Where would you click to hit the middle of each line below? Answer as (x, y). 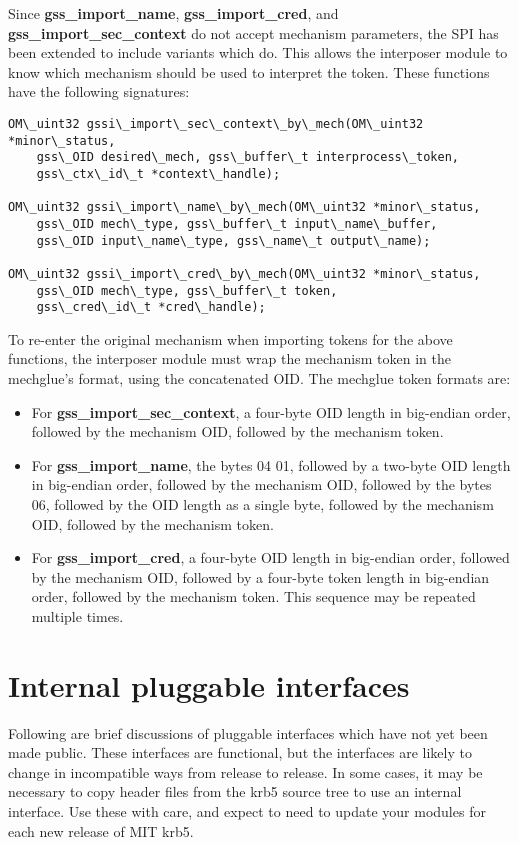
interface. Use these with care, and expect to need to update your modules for (247, 811)
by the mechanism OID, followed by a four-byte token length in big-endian (260, 576)
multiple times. (77, 615)
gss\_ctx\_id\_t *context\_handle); (158, 173)
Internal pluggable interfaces (209, 684)
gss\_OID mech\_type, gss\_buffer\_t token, (187, 290)
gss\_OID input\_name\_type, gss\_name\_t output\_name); (233, 240)
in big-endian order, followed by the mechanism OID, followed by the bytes (261, 484)
